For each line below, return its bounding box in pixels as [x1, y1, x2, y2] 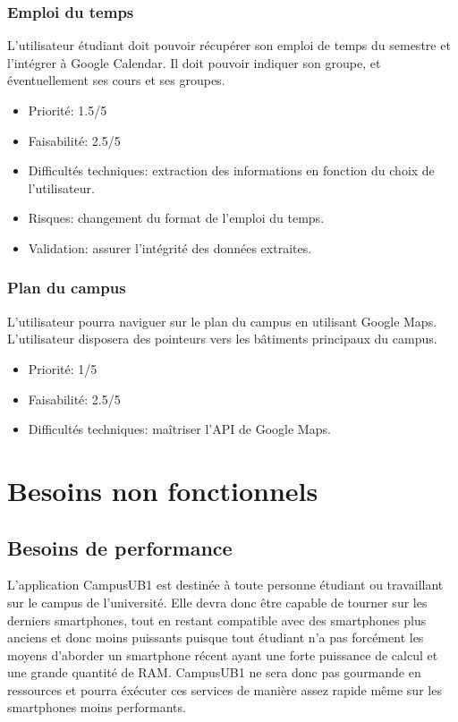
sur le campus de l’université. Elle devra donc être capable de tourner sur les [7, 592, 428, 611]
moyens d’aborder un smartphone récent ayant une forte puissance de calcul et [7, 645, 438, 664]
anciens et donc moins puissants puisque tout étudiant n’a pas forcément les [7, 628, 424, 647]
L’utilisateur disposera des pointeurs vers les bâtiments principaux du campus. [7, 329, 437, 348]
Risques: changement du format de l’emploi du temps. [28, 208, 325, 227]
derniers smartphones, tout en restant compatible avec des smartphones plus [7, 610, 427, 629]
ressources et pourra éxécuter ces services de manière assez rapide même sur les [7, 680, 442, 699]
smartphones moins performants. [7, 698, 186, 717]
